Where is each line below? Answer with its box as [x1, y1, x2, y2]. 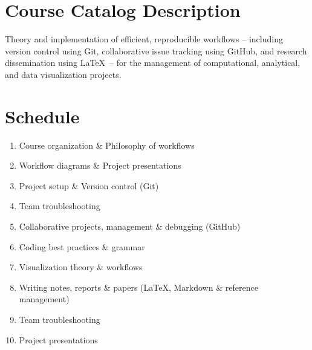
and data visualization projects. [5, 68, 122, 80]
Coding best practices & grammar [19, 240, 145, 253]
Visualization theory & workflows [19, 261, 143, 273]
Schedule [5, 103, 80, 128]
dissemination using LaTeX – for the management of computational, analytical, [5, 56, 301, 69]
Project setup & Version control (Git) [19, 179, 159, 192]
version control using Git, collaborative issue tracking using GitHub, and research [5, 44, 307, 57]
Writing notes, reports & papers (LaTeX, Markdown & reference [19, 280, 258, 293]
